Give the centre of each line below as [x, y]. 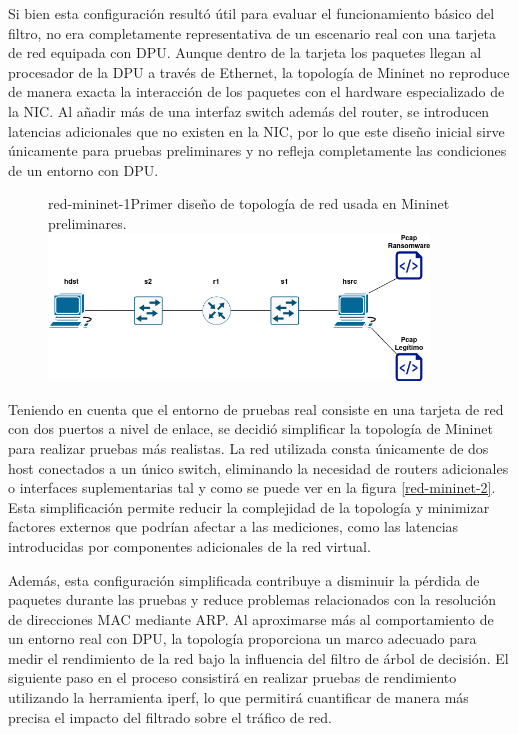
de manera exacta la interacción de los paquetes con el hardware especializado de [256, 91]
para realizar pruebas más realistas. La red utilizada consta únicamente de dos [248, 447]
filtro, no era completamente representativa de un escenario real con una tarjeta [252, 32]
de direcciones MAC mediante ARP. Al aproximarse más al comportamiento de [251, 618]
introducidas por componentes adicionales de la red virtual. [189, 545]
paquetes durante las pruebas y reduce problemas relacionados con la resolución [252, 599]
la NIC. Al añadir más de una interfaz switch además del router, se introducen [249, 110]
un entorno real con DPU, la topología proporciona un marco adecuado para [242, 638]
